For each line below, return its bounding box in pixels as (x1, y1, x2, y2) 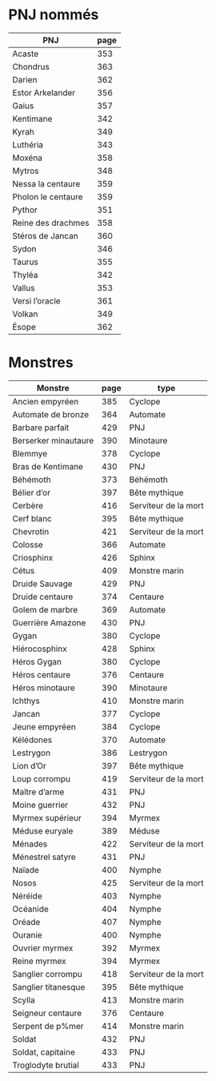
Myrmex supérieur (12, 812, 82, 823)
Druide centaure (12, 591, 74, 602)
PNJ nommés (8, 6, 99, 24)
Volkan (12, 308, 38, 319)
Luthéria (12, 139, 44, 150)
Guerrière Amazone (12, 617, 86, 628)
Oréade (12, 916, 41, 927)
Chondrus (12, 61, 50, 72)
